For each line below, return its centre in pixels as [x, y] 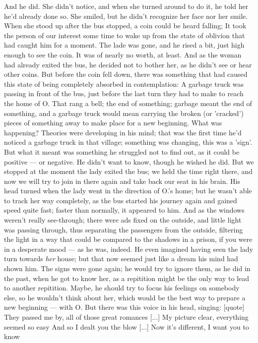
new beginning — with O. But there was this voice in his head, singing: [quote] [124, 307]
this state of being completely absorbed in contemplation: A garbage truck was [124, 84]
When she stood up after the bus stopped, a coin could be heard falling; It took [125, 26]
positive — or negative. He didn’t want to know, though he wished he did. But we [129, 161]
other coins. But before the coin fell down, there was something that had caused [126, 74]
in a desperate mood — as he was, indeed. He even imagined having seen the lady [129, 249]
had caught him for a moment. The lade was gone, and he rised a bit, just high [124, 45]
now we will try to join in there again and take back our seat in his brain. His [122, 181]
